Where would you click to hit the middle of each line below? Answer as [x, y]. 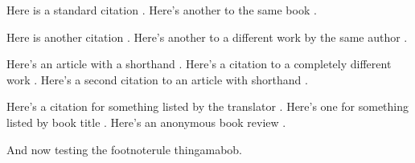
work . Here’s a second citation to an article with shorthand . [157, 79]
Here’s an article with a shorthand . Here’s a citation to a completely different [199, 64]
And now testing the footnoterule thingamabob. [124, 149]
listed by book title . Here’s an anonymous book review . [146, 122]
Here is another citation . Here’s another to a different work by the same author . [207, 37]
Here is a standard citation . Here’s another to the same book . [162, 10]
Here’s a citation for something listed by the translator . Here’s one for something [208, 106]
